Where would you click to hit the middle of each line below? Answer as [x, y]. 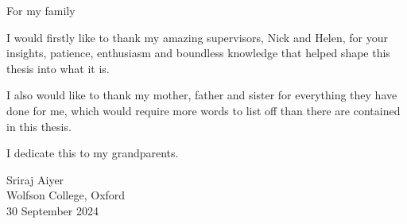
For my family [41, 10]
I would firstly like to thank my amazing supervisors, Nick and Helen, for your [198, 37]
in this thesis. [39, 126]
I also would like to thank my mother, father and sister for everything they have [202, 95]
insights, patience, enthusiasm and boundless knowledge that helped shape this [198, 53]
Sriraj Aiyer [35, 179]
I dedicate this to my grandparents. [93, 153]
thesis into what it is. [58, 68]
